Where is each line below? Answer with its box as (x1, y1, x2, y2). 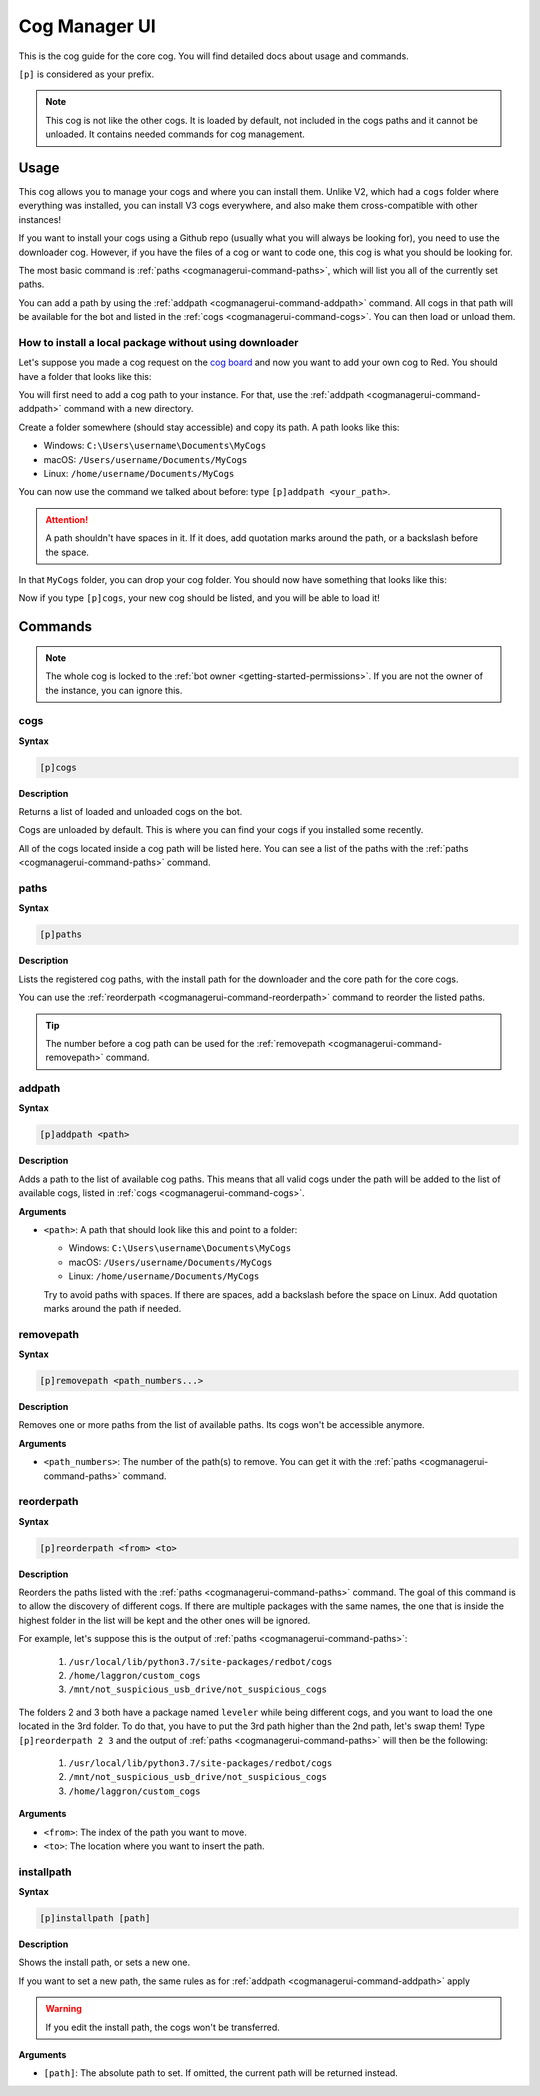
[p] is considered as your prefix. (18, 68, 155, 80)
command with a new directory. (63, 403, 194, 415)
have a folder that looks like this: (18, 370, 152, 382)
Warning (45, 2003, 82, 2015)
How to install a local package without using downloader (18, 335, 299, 349)
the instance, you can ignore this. (45, 684, 183, 696)
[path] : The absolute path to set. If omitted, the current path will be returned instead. (43, 2067, 399, 2079)
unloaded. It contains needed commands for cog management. (45, 128, 305, 140)
